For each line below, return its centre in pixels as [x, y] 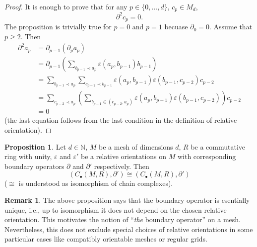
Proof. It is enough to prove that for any [66, 6]
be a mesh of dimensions [136, 146]
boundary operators [34, 166]
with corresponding [207, 156]
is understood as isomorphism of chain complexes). [96, 183]
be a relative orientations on [124, 156]
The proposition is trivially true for [58, 27]
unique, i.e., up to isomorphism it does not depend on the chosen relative [116, 209]
